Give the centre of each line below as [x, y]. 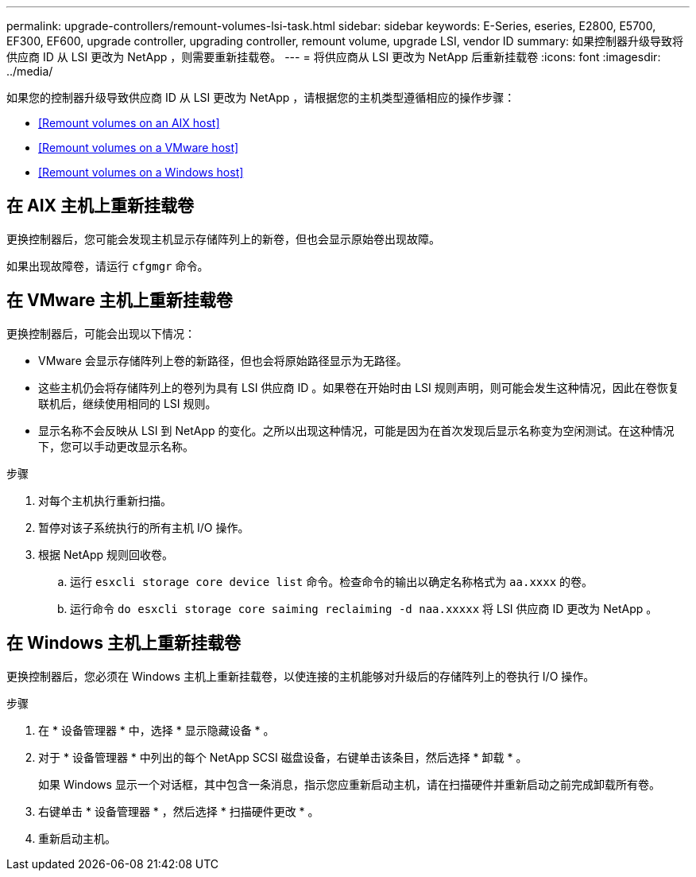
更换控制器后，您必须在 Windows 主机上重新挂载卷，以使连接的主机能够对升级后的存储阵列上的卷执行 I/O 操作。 [301, 676]
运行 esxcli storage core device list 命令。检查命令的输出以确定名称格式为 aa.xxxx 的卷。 [332, 581]
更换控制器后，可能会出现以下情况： [101, 333]
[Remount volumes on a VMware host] [139, 147]
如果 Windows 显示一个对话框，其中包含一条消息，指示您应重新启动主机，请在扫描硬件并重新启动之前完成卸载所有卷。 [349, 784]
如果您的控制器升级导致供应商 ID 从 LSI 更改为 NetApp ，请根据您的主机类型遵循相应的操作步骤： [261, 97]
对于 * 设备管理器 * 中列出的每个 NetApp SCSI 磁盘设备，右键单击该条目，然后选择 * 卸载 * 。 [283, 757]
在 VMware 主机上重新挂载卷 [120, 301]
